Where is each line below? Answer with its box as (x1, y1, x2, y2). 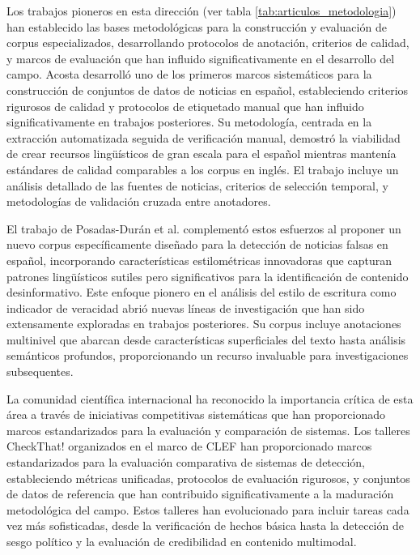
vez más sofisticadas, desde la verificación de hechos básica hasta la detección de (6, 517, 404, 534)
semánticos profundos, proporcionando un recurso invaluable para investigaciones (6, 347, 409, 364)
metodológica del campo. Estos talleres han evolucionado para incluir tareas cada (6, 501, 409, 518)
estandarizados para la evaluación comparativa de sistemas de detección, (6, 454, 366, 471)
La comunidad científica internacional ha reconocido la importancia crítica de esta (6, 390, 414, 407)
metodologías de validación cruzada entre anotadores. (6, 193, 271, 210)
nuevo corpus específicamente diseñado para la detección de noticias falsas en (6, 236, 388, 253)
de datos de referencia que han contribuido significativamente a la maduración (6, 485, 394, 502)
